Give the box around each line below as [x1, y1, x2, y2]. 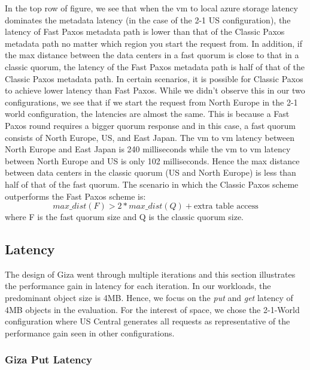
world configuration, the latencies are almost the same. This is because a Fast [5, 107, 290, 120]
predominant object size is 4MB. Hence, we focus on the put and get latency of [5, 291, 293, 304]
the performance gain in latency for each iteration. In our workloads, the [5, 279, 271, 292]
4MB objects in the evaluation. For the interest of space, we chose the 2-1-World [5, 303, 300, 315]
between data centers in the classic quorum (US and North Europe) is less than [5, 166, 296, 179]
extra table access [193, 202, 259, 211]
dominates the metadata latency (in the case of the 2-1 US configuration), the [5, 13, 291, 26]
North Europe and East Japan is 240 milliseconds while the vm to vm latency [5, 143, 291, 155]
